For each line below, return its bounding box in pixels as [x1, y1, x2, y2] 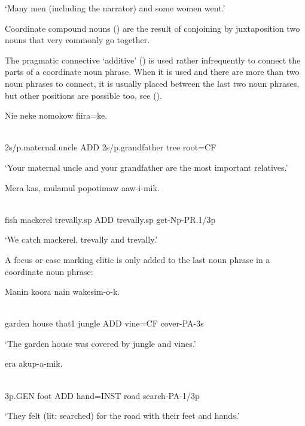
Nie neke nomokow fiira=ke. [5, 109, 108, 122]
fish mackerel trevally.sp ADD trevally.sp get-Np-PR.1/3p [5, 213, 216, 225]
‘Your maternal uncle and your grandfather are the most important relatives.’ [5, 161, 288, 173]
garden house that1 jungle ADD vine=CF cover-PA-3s [5, 317, 204, 330]
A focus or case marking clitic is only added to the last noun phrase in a [5, 253, 270, 265]
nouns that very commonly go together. [5, 34, 150, 46]
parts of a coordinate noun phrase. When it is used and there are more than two [5, 65, 300, 78]
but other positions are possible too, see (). [5, 89, 162, 101]
